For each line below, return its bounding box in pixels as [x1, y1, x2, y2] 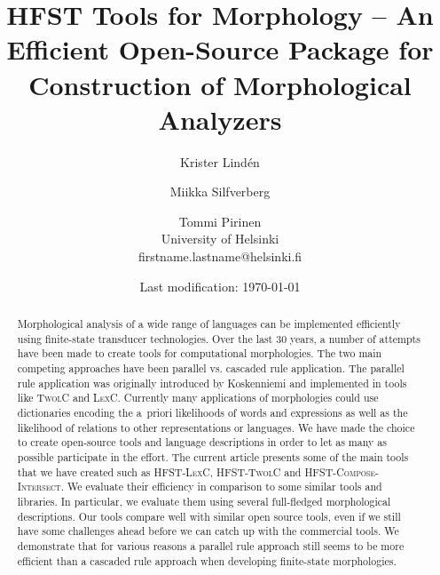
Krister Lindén [180, 152, 260, 171]
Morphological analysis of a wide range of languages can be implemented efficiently [17, 316, 401, 331]
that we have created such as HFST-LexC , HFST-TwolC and [17, 464, 302, 479]
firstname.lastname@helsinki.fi [137, 247, 302, 266]
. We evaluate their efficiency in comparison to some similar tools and [60, 479, 382, 494]
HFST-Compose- [304, 464, 379, 479]
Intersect [17, 479, 61, 494]
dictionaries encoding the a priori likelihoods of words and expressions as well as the [17, 404, 408, 419]
